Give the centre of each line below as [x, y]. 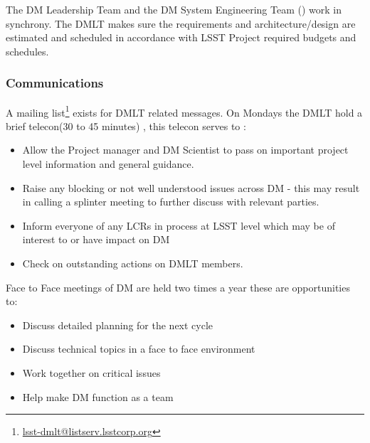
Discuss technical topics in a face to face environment [139, 349]
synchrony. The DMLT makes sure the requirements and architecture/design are [181, 23]
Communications [55, 83]
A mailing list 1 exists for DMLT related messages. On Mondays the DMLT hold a [184, 111]
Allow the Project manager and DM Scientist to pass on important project [185, 150]
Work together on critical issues [91, 372]
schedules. [27, 51]
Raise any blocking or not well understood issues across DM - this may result [191, 187]
